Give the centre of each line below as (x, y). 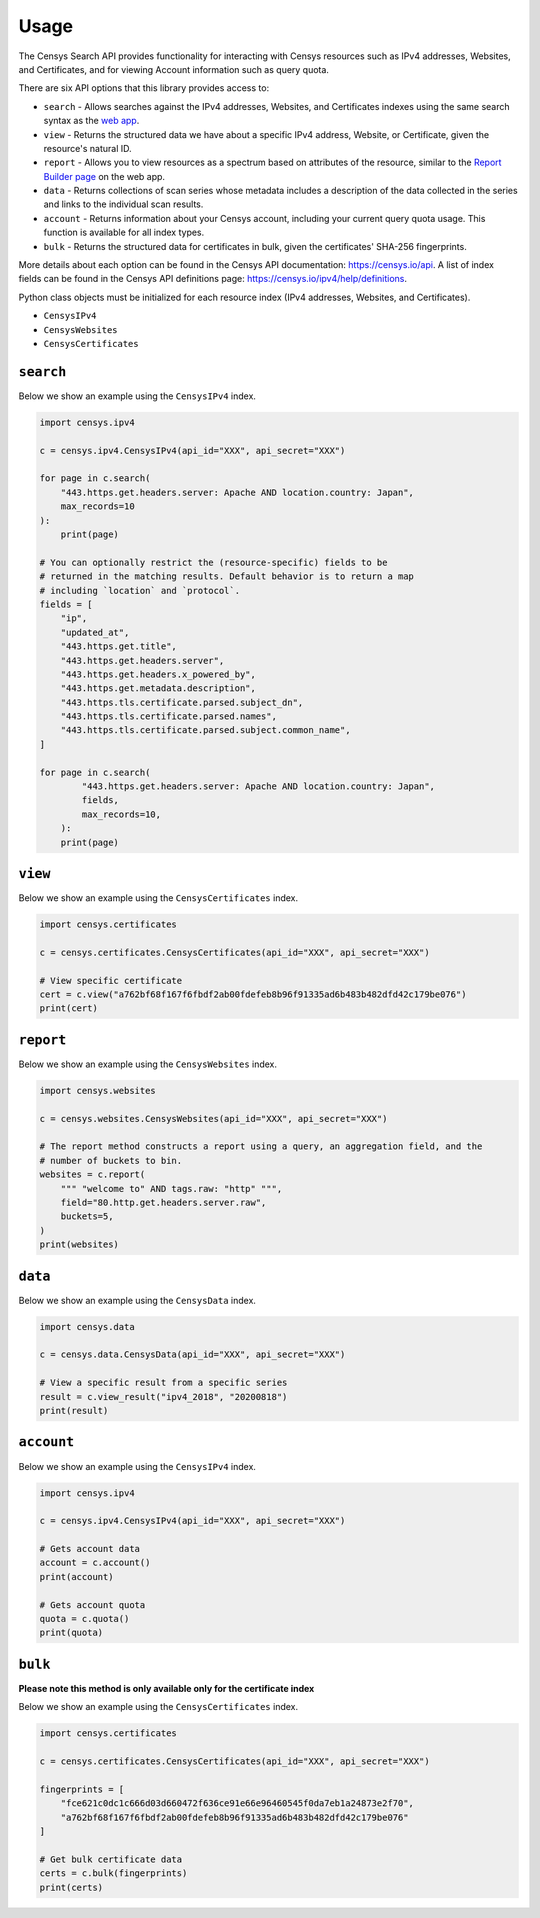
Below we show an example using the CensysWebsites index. (148, 1064)
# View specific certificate (111, 980)
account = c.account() (95, 1563)
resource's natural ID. (87, 148)
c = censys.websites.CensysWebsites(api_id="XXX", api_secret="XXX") (213, 1118)
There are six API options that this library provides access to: (144, 88)
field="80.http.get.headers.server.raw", (163, 1203)
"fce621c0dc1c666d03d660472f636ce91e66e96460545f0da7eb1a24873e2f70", (237, 1803)
